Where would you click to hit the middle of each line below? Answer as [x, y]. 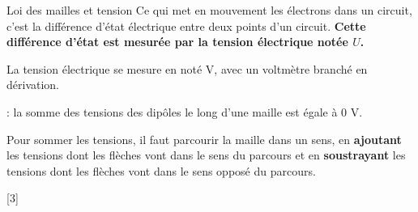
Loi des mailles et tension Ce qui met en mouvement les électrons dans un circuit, [209, 10]
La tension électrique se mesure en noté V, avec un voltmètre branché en [187, 68]
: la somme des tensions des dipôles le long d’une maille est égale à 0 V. [185, 111]
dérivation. [33, 85]
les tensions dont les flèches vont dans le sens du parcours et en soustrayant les [206, 155]
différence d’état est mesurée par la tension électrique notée [177, 42]
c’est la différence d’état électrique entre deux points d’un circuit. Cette [186, 25]
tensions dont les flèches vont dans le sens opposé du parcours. [161, 170]
